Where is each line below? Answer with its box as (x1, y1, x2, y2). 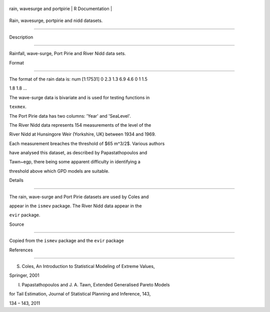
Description (9, 34, 33, 40)
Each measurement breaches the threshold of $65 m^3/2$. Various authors (9, 140, 165, 146)
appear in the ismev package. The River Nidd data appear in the (9, 203, 142, 209)
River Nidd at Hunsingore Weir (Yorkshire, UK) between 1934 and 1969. (9, 131, 156, 137)
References (9, 247, 33, 253)
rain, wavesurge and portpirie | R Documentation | (9, 6, 112, 12)
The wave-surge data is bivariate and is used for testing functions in (9, 94, 150, 100)
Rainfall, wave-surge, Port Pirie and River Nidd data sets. (9, 51, 126, 57)
